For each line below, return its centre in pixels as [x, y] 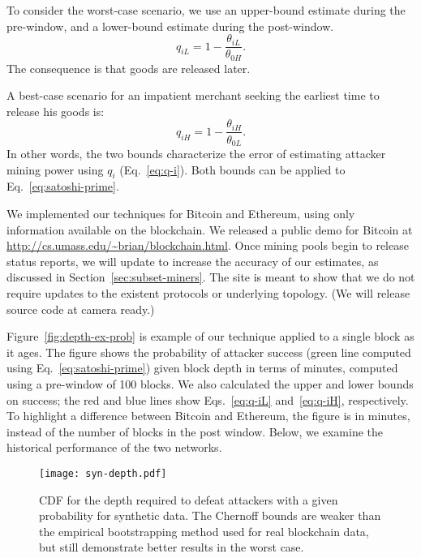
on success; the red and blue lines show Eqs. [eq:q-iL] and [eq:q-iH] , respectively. [208, 399]
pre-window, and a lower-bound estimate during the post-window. [170, 26]
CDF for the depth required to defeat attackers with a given [189, 499]
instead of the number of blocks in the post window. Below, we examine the [195, 431]
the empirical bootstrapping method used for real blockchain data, [204, 531]
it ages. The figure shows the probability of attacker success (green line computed [209, 352]
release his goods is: [56, 111]
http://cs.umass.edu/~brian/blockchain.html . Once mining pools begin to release [208, 245]
